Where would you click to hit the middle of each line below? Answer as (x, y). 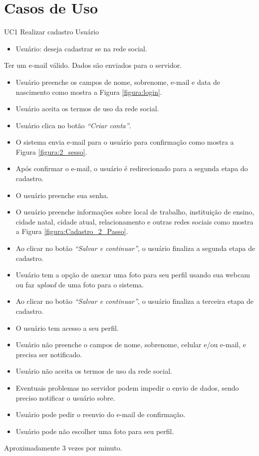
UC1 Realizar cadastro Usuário (52, 32)
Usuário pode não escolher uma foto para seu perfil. (95, 431)
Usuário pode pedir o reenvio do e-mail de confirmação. (101, 414)
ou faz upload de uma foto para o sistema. (80, 284)
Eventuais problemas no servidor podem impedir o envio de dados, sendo (127, 387)
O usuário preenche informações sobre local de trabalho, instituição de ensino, (135, 212)
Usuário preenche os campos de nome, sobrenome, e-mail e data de (118, 82)
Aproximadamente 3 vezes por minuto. (63, 448)
